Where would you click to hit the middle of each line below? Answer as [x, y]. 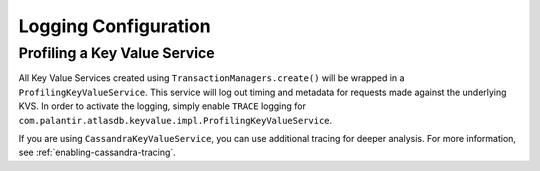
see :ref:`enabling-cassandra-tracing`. [97, 152]
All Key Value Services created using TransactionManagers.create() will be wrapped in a [211, 78]
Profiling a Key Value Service [116, 53]
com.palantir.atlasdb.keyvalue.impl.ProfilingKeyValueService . [175, 120]
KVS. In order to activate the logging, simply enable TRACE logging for [162, 106]
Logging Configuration [114, 26]
